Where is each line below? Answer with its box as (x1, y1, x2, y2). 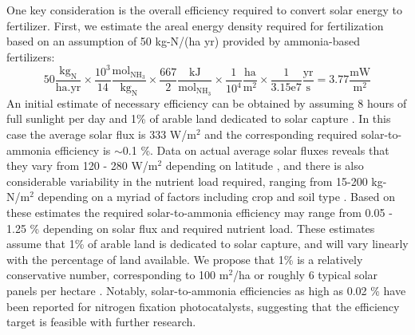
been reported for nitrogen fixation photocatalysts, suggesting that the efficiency (6, 298, 400, 314)
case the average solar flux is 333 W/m (6, 125, 196, 142)
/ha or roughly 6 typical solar (233, 266, 378, 283)
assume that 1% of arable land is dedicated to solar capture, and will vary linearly (6, 235, 409, 252)
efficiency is (54, 141, 111, 158)
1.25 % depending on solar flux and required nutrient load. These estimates (6, 219, 375, 236)
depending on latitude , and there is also (165, 157, 364, 174)
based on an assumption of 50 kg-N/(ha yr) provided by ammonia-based (6, 33, 360, 49)
